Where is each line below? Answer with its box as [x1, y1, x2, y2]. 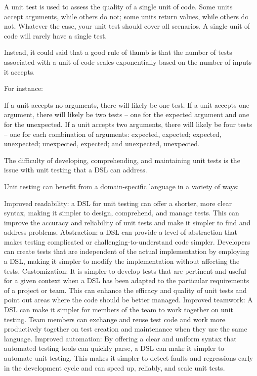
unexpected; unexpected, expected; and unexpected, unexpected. [4, 138, 200, 149]
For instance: [4, 83, 43, 93]
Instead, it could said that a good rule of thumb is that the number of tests [4, 47, 232, 57]
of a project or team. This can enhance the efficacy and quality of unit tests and [4, 285, 247, 295]
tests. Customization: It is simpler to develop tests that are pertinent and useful [4, 265, 246, 276]
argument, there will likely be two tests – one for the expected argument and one [4, 109, 250, 120]
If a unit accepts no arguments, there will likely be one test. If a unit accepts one [4, 99, 250, 110]
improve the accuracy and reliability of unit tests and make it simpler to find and [4, 217, 251, 227]
